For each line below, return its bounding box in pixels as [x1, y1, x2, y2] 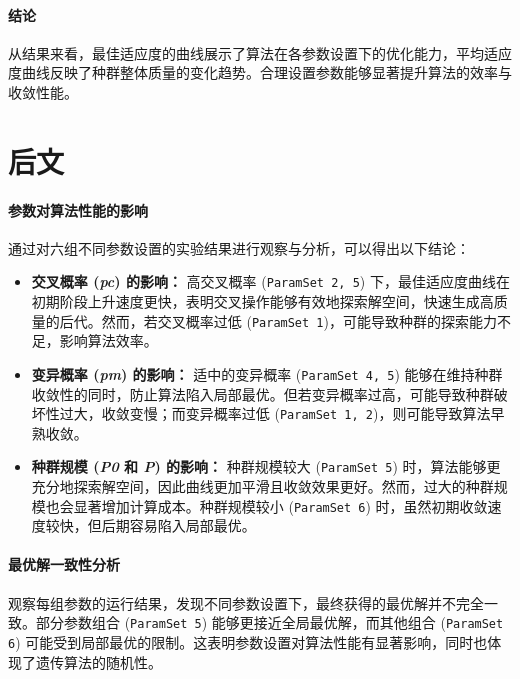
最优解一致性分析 [8, 554, 120, 575]
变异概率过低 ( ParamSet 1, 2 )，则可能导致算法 [185, 403, 491, 424]
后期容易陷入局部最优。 [101, 515, 256, 536]
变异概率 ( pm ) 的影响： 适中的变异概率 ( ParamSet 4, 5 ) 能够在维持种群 [31, 363, 503, 384]
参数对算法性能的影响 [8, 199, 148, 220]
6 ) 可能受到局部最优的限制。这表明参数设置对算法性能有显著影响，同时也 [8, 631, 488, 652]
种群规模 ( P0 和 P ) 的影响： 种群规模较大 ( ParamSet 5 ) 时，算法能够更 [31, 456, 501, 477]
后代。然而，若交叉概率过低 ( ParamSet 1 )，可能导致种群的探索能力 [59, 310, 497, 331]
